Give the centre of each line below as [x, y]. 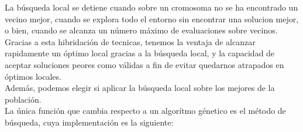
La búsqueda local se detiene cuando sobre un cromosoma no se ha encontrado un [151, 7]
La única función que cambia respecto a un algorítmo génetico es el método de [145, 111]
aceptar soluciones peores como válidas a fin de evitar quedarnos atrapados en [144, 64]
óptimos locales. [33, 76]
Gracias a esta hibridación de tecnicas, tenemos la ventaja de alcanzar [130, 41]
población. [23, 99]
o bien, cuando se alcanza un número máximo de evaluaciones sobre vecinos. [141, 30]
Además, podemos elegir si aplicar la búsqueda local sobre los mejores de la [140, 88]
